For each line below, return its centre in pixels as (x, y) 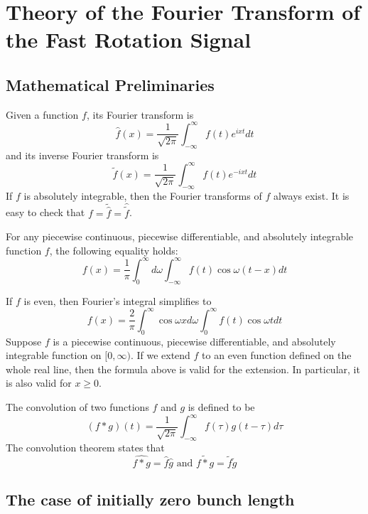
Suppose (24, 341)
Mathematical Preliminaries (110, 84)
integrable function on (54, 355)
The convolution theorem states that (85, 447)
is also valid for (39, 383)
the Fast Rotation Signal (129, 39)
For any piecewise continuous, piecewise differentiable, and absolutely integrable (180, 236)
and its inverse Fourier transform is (82, 155)
